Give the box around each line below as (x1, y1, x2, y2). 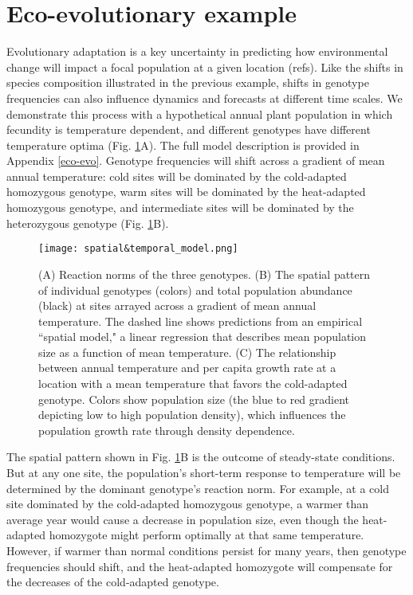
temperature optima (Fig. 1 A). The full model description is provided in (6, 136, 360, 153)
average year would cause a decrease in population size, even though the (6, 511, 359, 527)
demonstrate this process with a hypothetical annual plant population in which (6, 105, 393, 122)
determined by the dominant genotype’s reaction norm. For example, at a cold (6, 480, 389, 496)
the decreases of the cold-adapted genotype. (6, 573, 219, 590)
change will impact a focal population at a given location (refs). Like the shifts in (6, 58, 403, 75)
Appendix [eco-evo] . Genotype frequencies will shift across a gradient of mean (6, 152, 385, 169)
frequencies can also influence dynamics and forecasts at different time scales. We (6, 89, 403, 106)
